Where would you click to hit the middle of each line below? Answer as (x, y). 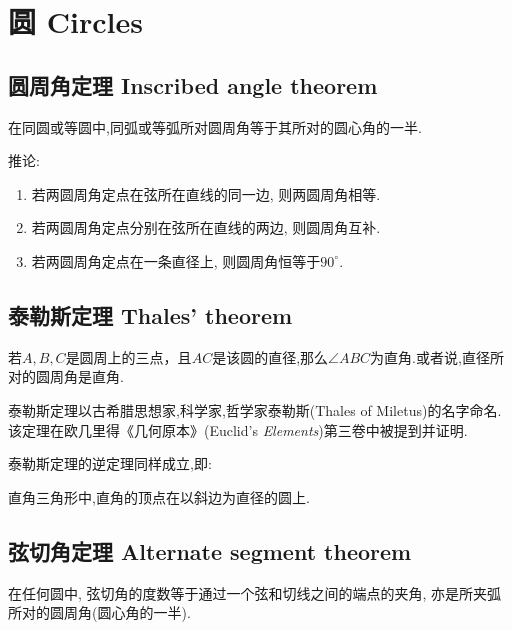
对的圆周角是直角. (66, 376)
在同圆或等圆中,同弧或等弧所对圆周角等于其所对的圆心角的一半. (215, 126)
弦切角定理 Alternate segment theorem (210, 550)
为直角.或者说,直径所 (437, 356)
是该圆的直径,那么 (270, 356)
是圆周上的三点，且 (128, 356)
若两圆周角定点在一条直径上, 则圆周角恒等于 (176, 260)
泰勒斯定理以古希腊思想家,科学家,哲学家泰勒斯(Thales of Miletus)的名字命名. (255, 409)
